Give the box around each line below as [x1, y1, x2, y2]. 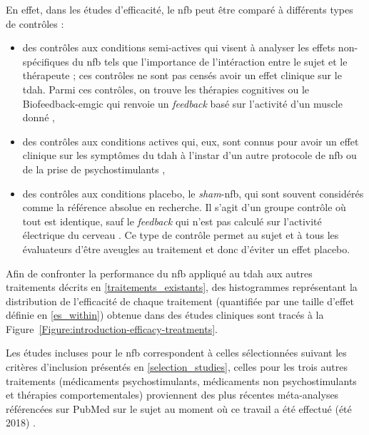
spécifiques [22, 53, 69, 68]
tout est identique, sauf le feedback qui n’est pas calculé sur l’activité [22, 213, 322, 228]
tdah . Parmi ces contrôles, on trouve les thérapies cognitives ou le [22, 81, 310, 96]
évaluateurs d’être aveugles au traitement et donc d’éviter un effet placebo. [22, 241, 350, 256]
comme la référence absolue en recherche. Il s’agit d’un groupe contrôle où [22, 200, 346, 215]
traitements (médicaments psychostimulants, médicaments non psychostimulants [6, 373, 357, 388]
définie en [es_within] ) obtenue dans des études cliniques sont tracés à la [6, 307, 324, 322]
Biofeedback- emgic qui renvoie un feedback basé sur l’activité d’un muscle [22, 96, 343, 111]
